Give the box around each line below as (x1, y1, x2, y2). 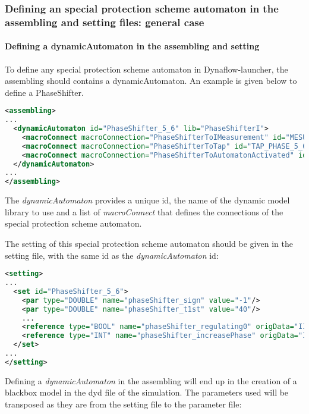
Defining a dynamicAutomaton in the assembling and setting (5, 40, 260, 52)
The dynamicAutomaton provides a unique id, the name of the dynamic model (5, 194, 290, 206)
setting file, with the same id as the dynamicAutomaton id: (5, 249, 219, 261)
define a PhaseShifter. (5, 86, 84, 98)
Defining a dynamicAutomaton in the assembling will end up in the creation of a (5, 374, 297, 387)
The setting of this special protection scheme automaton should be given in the (5, 237, 293, 249)
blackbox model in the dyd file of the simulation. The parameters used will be (5, 386, 289, 399)
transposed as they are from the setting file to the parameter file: (5, 398, 242, 410)
